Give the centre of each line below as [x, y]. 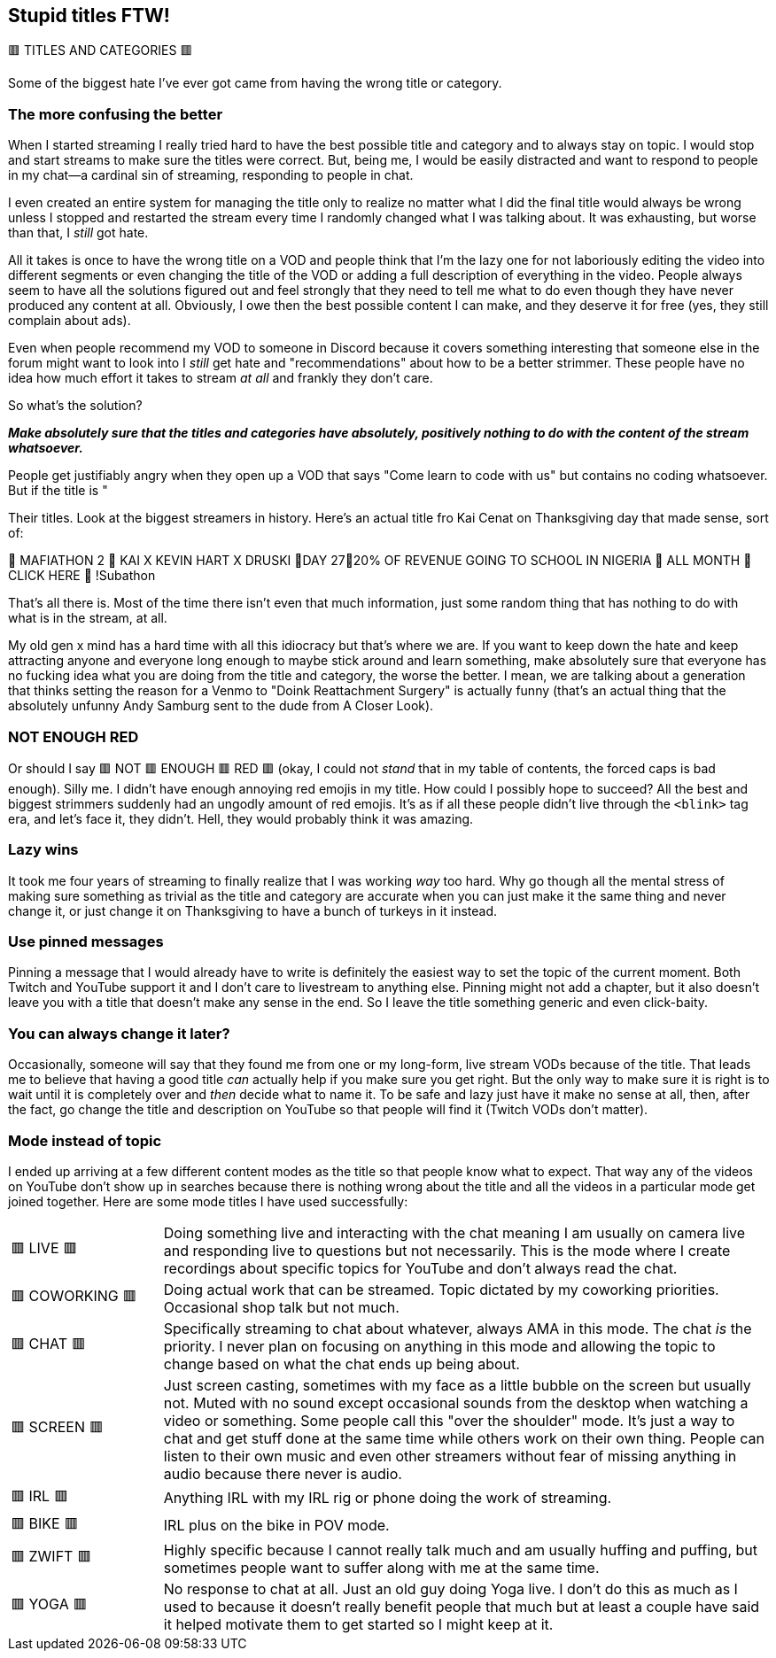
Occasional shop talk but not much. [281, 1307]
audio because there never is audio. [283, 1473]
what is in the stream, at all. [88, 618]
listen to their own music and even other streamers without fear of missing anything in [450, 1456]
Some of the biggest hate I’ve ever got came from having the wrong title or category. [255, 83]
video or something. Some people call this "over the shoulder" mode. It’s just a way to [449, 1420]
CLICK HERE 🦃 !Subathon [82, 576]
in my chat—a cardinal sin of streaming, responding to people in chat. [211, 175]
